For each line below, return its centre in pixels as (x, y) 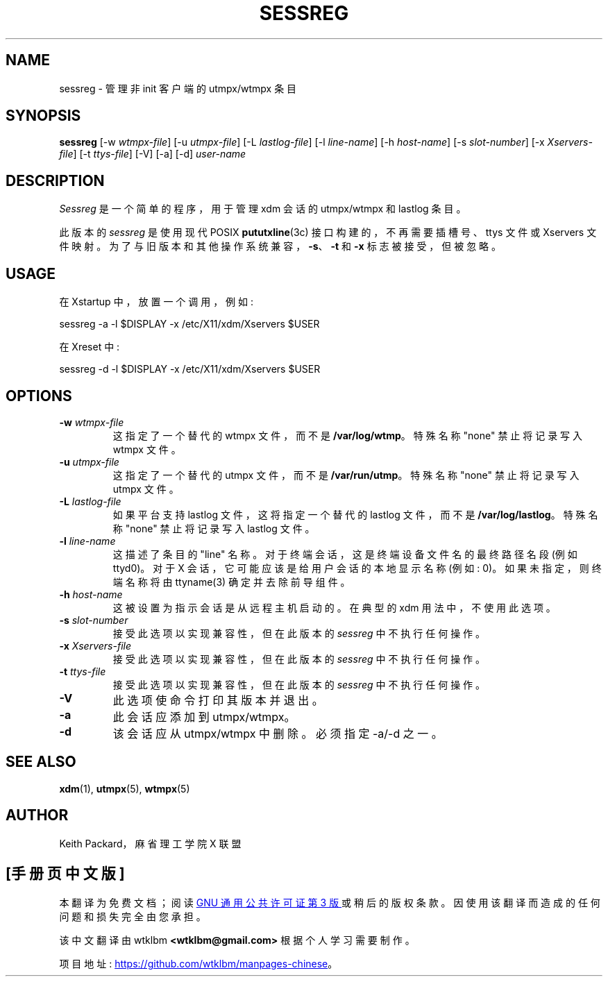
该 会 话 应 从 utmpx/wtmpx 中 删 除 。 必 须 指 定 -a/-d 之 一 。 (278, 733)
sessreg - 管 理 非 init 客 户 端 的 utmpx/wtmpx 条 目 (178, 88)
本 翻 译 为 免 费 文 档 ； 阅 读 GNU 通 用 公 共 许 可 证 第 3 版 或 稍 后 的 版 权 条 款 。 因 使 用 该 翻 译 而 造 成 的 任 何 (330, 902)
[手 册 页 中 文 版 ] (65, 874)
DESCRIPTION (55, 180)
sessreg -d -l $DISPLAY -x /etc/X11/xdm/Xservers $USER (190, 369)
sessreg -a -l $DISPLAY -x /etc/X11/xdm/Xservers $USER (189, 324)
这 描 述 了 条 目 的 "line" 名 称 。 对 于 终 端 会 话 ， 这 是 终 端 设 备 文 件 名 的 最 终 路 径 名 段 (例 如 (345, 554)
